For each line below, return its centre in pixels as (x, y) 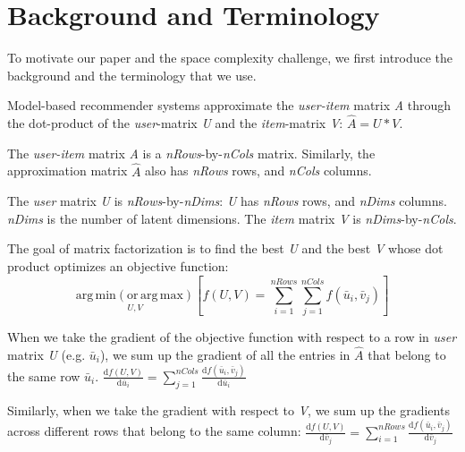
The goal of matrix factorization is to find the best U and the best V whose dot (225, 248)
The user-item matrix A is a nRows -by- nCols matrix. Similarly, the (191, 153)
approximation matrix (68, 171)
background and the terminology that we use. (132, 75)
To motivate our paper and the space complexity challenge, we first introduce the (230, 58)
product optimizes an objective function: (118, 265)
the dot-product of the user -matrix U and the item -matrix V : (175, 123)
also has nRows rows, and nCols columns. (258, 171)
